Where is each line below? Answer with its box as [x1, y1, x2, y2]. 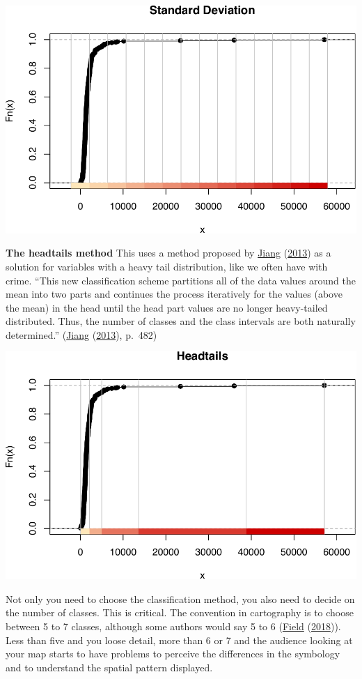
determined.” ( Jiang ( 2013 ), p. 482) [6, 327, 157, 342]
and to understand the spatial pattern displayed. [6, 659, 213, 674]
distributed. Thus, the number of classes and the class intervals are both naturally [6, 314, 356, 328]
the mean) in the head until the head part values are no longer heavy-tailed [6, 300, 328, 314]
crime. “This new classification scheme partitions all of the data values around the [6, 273, 356, 287]
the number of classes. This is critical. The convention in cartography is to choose [6, 605, 354, 620]
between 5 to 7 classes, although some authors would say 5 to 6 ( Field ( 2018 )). [6, 619, 341, 633]
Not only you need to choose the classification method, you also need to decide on [6, 591, 355, 606]
